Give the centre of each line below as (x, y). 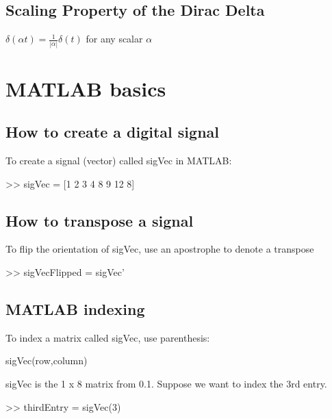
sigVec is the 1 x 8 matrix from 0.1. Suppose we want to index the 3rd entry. (166, 384)
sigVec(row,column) (47, 360)
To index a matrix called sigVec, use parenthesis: (108, 337)
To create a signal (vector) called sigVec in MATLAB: (119, 161)
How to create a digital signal (112, 132)
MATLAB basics (86, 88)
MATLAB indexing (75, 309)
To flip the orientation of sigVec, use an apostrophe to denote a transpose (160, 249)
